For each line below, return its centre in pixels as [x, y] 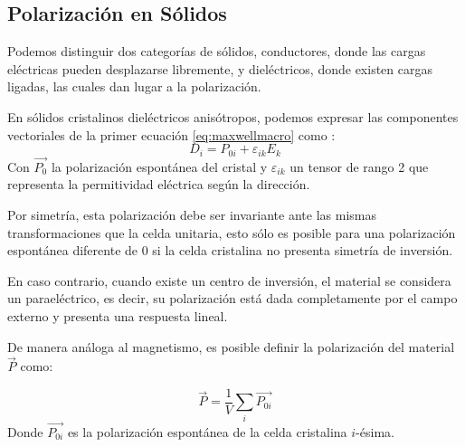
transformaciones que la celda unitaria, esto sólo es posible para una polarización [232, 232]
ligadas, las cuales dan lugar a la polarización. [134, 86]
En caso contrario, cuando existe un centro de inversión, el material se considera [229, 280]
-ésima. [375, 432]
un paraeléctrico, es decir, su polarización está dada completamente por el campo [232, 298]
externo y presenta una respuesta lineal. [118, 316]
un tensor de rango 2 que [359, 166]
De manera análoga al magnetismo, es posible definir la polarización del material [231, 346]
